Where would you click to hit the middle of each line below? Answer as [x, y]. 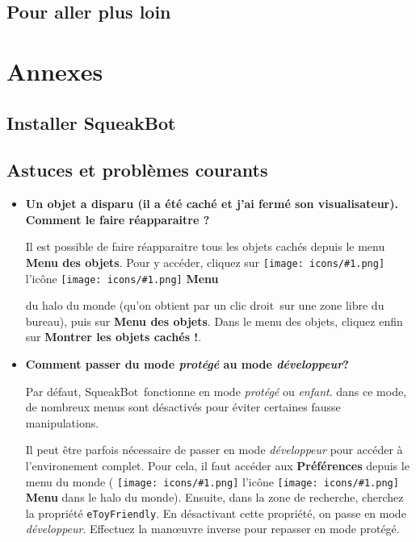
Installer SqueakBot [91, 122]
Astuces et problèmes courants [137, 170]
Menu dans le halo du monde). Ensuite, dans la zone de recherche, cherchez [214, 497]
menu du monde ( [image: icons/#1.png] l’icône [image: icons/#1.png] [212, 481]
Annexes [55, 71]
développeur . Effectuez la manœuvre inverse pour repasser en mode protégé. [212, 529]
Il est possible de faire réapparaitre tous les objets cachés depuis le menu [205, 246]
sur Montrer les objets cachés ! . [113, 337]
